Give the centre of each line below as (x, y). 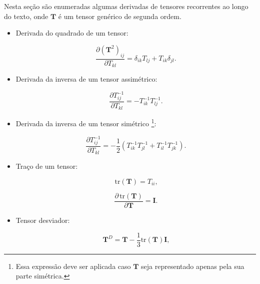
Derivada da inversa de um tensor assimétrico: (86, 79)
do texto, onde (26, 16)
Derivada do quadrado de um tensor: (72, 33)
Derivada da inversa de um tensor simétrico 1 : (86, 123)
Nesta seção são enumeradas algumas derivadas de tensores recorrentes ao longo (126, 6)
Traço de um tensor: (47, 166)
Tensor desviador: (43, 220)
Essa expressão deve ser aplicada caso (73, 266)
